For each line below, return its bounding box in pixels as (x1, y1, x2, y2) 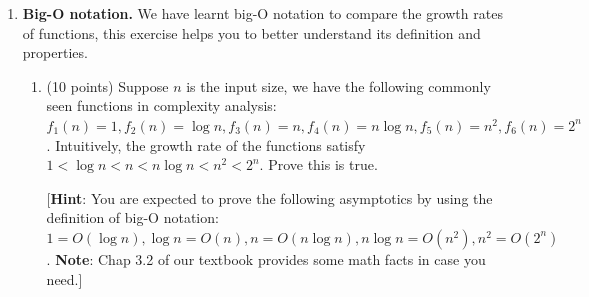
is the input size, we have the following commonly (186, 75, 491, 96)
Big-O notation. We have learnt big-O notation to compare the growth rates (22, 3, 503, 23)
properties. (22, 42, 88, 63)
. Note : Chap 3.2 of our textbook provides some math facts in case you (46, 248, 486, 269)
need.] (46, 268, 83, 289)
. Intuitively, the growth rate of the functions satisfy (46, 134, 366, 155)
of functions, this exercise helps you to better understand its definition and (22, 22, 481, 43)
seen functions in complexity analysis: (46, 95, 277, 116)
